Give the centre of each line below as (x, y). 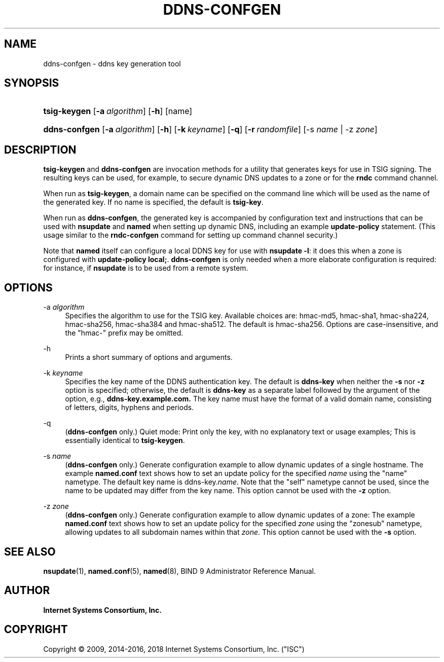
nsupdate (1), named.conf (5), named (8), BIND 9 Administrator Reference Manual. (180, 571)
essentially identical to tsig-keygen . (125, 440)
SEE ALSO (30, 551)
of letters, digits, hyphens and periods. (129, 408)
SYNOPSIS (32, 83)
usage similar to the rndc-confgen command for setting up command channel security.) (191, 235)
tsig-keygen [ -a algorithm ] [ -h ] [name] (118, 111)
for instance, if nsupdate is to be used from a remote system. (146, 268)
